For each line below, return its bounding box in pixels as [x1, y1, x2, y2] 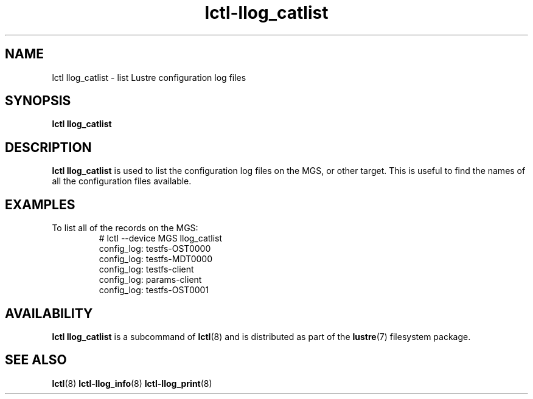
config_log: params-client [99, 274, 202, 285]
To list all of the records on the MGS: [52, 223, 198, 234]
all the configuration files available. [52, 176, 192, 187]
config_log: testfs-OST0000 [99, 243, 211, 254]
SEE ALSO [5, 352, 67, 368]
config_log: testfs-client [99, 264, 194, 275]
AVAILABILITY [5, 305, 93, 321]
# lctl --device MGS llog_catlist [99, 233, 223, 244]
